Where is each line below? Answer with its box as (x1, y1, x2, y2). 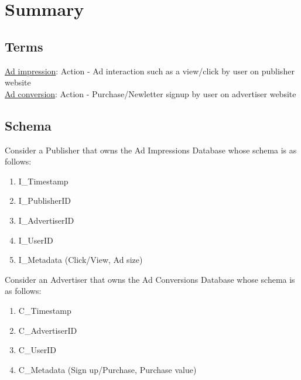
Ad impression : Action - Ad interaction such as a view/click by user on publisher (5, 64, 295, 77)
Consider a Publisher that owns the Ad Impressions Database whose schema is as (5, 143, 297, 156)
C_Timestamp (18, 304, 71, 316)
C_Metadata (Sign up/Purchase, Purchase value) (18, 363, 197, 375)
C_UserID (18, 344, 56, 356)
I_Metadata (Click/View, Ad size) (18, 254, 143, 266)
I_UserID (18, 234, 53, 246)
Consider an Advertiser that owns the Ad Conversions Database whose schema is (5, 273, 295, 285)
